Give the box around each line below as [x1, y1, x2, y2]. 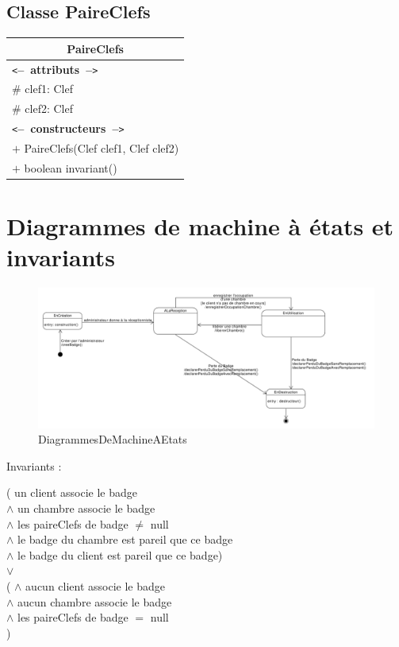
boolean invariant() [24, 159, 117, 176]
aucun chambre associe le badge [17, 593, 172, 610]
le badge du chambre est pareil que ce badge [17, 531, 233, 548]
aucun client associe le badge [25, 578, 166, 595]
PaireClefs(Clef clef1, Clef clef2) [24, 140, 179, 157]
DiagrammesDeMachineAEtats [38, 431, 187, 447]
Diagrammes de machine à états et [6, 210, 394, 242]
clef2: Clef [25, 100, 73, 117]
